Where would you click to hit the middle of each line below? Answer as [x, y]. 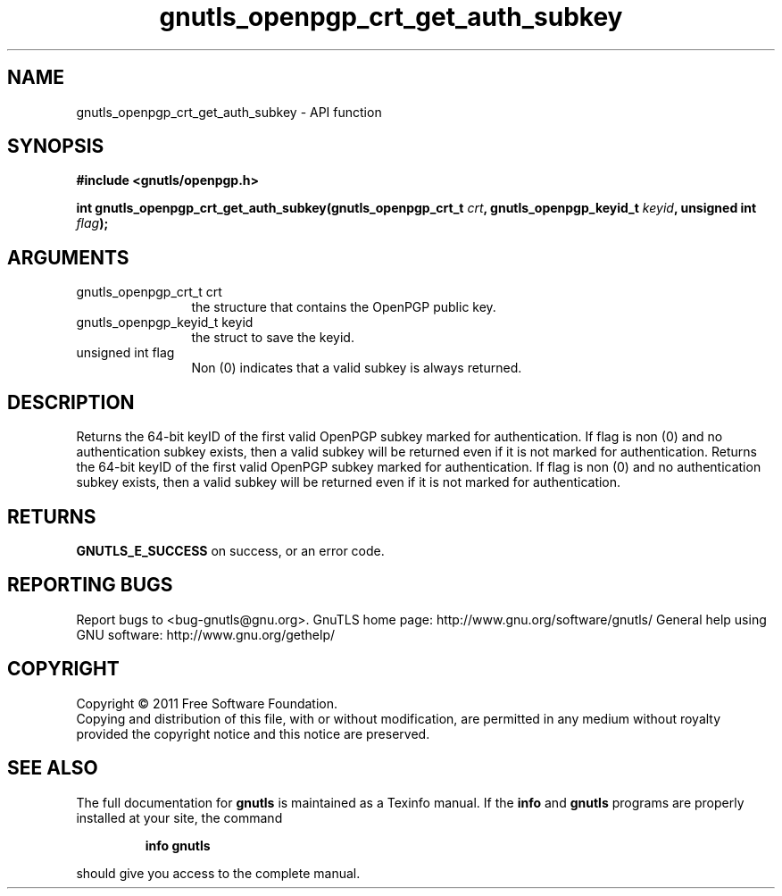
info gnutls [178, 845]
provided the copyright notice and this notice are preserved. [253, 733]
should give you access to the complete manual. [218, 873]
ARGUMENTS [68, 257]
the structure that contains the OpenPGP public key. [344, 307]
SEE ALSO [53, 768]
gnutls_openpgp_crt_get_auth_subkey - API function [229, 112]
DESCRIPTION [71, 402]
